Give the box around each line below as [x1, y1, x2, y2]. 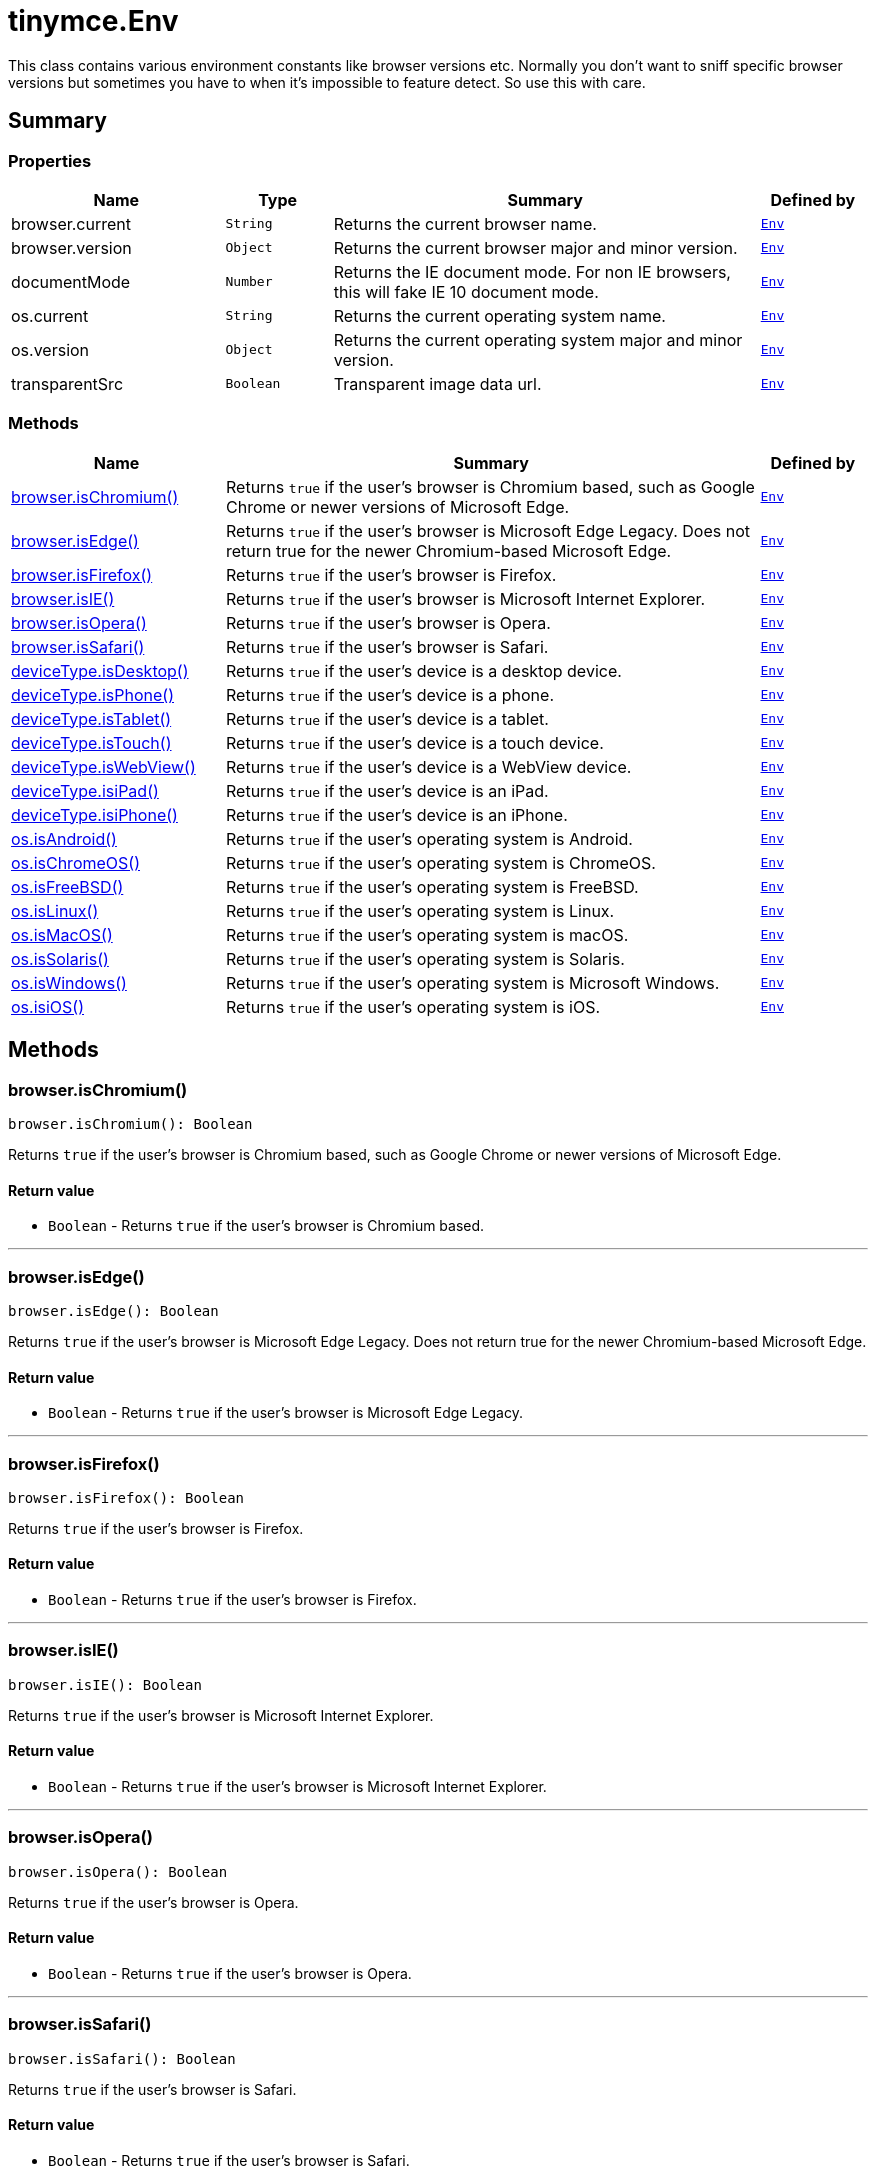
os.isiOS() [11, 996, 85, 1017]
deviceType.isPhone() [11, 684, 174, 705]
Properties [8, 150, 92, 171]
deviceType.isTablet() [11, 708, 172, 729]
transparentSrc [11, 373, 124, 394]
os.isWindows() [11, 972, 127, 993]
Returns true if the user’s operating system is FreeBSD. [226, 876, 639, 897]
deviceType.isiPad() [11, 780, 159, 801]
